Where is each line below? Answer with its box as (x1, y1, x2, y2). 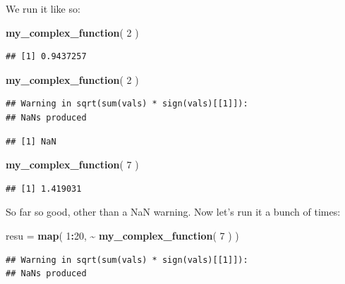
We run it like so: (6, 1, 80, 16)
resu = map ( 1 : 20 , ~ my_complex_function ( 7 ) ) (6, 228, 239, 242)
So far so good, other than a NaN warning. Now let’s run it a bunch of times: (6, 204, 341, 219)
